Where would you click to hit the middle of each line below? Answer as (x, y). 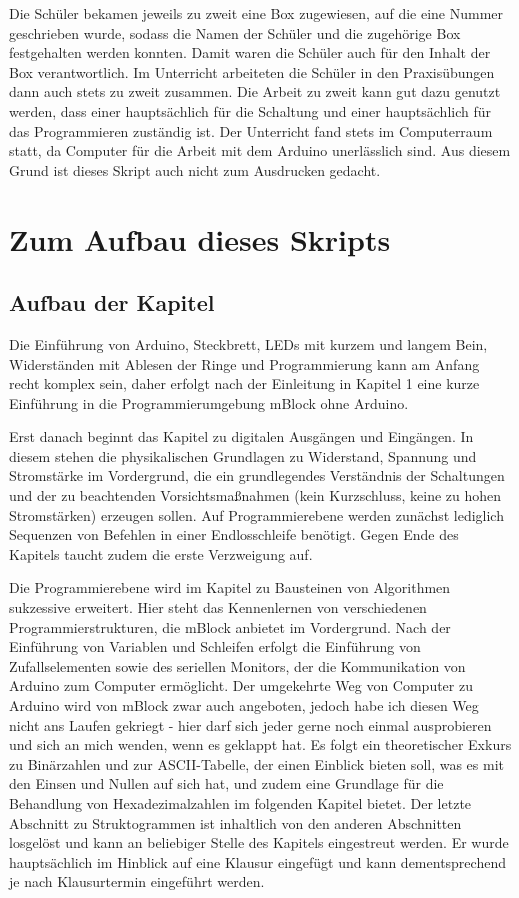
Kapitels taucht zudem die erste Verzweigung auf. (161, 553)
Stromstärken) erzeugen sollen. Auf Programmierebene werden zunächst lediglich (256, 514)
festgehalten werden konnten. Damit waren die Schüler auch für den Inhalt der (250, 52)
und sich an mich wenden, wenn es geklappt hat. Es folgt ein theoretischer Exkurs (260, 744)
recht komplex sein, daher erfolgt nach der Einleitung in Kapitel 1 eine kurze (244, 383)
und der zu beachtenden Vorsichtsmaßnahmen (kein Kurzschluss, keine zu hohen (255, 495)
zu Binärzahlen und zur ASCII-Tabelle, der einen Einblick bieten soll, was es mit (257, 763)
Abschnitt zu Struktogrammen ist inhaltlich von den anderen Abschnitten (235, 822)
